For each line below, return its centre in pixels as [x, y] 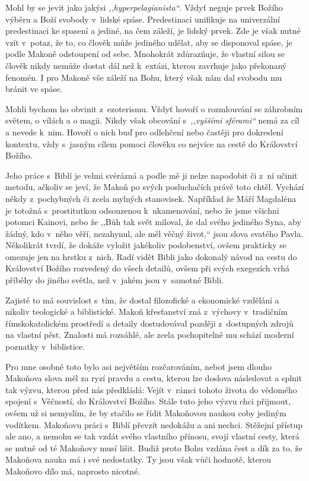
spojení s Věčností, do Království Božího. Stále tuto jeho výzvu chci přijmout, [148, 401]
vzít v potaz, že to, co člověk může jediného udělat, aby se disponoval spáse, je [149, 42]
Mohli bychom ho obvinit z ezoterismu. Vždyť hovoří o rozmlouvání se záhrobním [154, 108]
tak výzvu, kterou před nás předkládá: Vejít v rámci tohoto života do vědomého [151, 389]
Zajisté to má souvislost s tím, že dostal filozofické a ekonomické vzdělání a [142, 300]
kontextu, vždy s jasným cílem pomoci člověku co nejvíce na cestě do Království [152, 143]
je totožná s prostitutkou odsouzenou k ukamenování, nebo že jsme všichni [142, 210]
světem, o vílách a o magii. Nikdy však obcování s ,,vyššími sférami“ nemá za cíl [152, 120]
